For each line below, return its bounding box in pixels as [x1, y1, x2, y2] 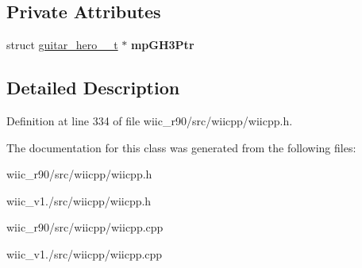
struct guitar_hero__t [6, 36, 118, 53]
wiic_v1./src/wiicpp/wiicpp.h [6, 192, 152, 209]
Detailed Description [6, 75, 180, 100]
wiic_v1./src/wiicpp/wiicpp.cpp [6, 245, 163, 262]
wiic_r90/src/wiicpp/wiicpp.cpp [6, 219, 164, 235]
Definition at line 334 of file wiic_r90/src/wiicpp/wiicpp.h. [6, 113, 293, 128]
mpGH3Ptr [130, 36, 194, 53]
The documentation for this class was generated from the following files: [6, 139, 356, 155]
